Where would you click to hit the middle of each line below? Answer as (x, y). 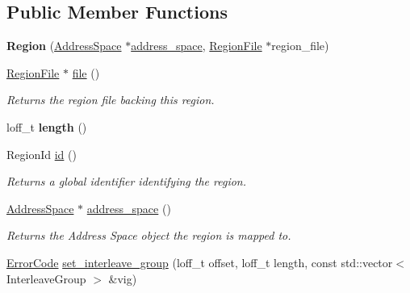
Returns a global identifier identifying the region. (127, 181)
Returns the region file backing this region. (111, 100)
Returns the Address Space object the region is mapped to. (149, 235)
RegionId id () (42, 154)
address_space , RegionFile (197, 46)
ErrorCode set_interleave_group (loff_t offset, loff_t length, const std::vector (200, 262)
